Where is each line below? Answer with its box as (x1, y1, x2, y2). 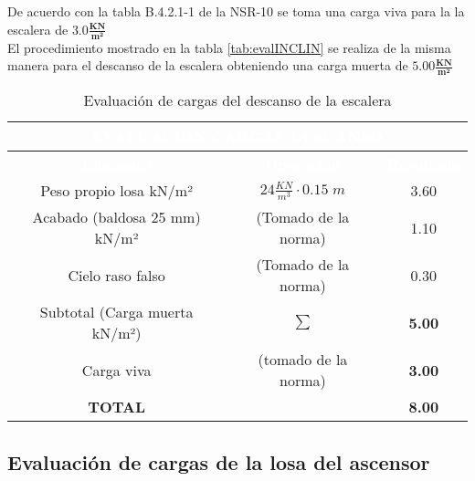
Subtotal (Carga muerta (39, 301, 194, 323)
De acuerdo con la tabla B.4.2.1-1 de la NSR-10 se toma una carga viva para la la (7, 2, 465, 20)
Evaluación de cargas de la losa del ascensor (7, 447, 430, 476)
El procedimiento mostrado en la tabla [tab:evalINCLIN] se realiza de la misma (7, 37, 451, 57)
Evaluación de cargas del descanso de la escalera (83, 89, 392, 111)
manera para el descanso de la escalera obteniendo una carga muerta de (7, 56, 408, 75)
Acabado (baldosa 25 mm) (32, 206, 201, 228)
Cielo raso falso (68, 264, 165, 286)
